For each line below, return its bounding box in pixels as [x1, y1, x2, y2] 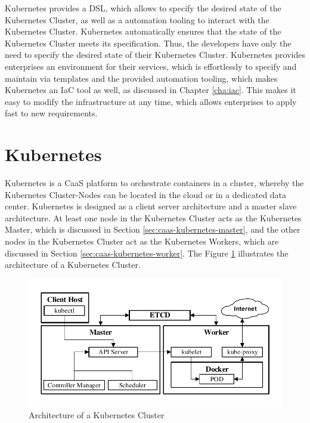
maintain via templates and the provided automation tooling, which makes [5, 72, 278, 84]
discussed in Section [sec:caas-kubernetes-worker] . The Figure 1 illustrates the [5, 246, 289, 259]
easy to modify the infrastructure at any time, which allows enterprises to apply [5, 95, 297, 107]
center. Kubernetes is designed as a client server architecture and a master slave [5, 200, 297, 212]
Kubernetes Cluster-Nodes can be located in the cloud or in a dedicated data [5, 188, 287, 200]
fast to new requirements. [5, 107, 98, 119]
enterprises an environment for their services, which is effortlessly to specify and [5, 60, 297, 72]
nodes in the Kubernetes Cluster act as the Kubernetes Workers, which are [5, 235, 279, 248]
